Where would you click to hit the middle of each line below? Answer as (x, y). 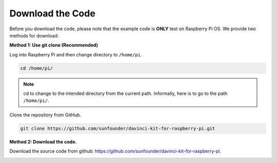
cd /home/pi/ (37, 68)
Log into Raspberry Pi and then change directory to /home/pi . (76, 54)
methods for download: (34, 35)
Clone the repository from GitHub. (45, 115)
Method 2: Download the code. (43, 141)
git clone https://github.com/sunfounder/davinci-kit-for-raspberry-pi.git (118, 128)
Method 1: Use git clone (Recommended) (54, 45)
